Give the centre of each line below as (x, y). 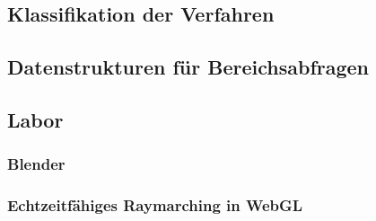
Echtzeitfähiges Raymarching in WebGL (155, 205)
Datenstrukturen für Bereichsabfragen (188, 67)
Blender (36, 164)
